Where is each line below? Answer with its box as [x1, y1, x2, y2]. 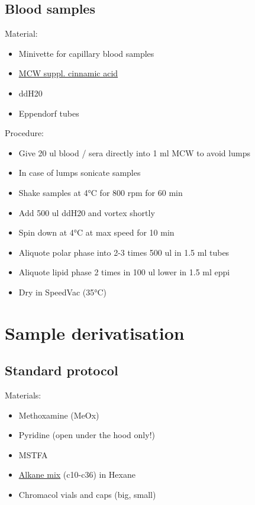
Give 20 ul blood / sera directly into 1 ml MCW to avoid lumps [18, 146, 250, 159]
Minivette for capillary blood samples [18, 47, 154, 59]
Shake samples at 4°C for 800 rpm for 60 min [18, 186, 183, 198]
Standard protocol [5, 361, 118, 379]
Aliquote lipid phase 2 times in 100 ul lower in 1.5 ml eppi [18, 266, 230, 278]
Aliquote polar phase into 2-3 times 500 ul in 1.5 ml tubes [18, 246, 230, 258]
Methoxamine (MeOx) [18, 408, 99, 421]
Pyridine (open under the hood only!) [18, 429, 155, 441]
